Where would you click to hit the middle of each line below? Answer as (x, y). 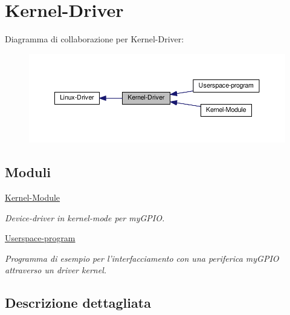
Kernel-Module (33, 197)
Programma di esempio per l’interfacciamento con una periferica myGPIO (142, 258)
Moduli (28, 172)
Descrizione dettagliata (78, 303)
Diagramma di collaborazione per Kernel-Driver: (95, 39)
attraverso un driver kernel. (56, 270)
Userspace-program (40, 238)
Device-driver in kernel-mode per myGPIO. (85, 217)
